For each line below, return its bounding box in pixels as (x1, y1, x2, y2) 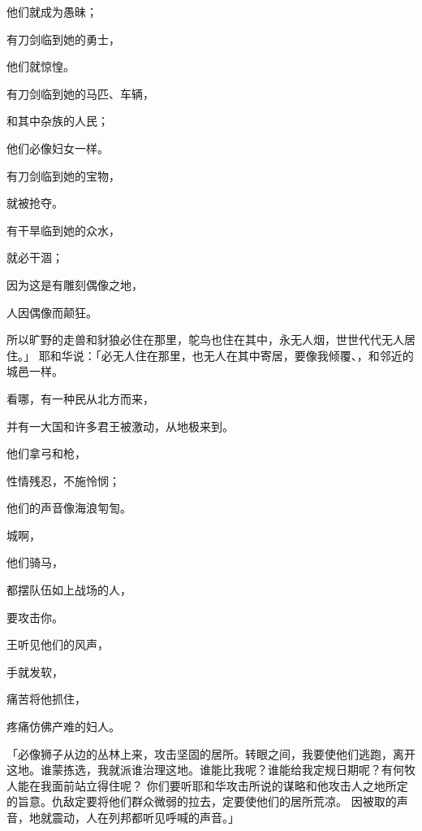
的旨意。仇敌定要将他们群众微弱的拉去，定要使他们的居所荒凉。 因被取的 (6, 793, 397, 810)
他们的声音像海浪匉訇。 (6, 499, 131, 516)
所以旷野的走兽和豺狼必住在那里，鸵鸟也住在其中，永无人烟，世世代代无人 (6, 331, 404, 348)
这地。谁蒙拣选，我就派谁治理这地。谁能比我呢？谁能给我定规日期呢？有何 (6, 761, 404, 778)
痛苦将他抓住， (6, 690, 86, 707)
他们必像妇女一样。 (6, 139, 109, 156)
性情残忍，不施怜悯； (6, 472, 120, 489)
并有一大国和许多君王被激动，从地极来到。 (6, 417, 234, 434)
